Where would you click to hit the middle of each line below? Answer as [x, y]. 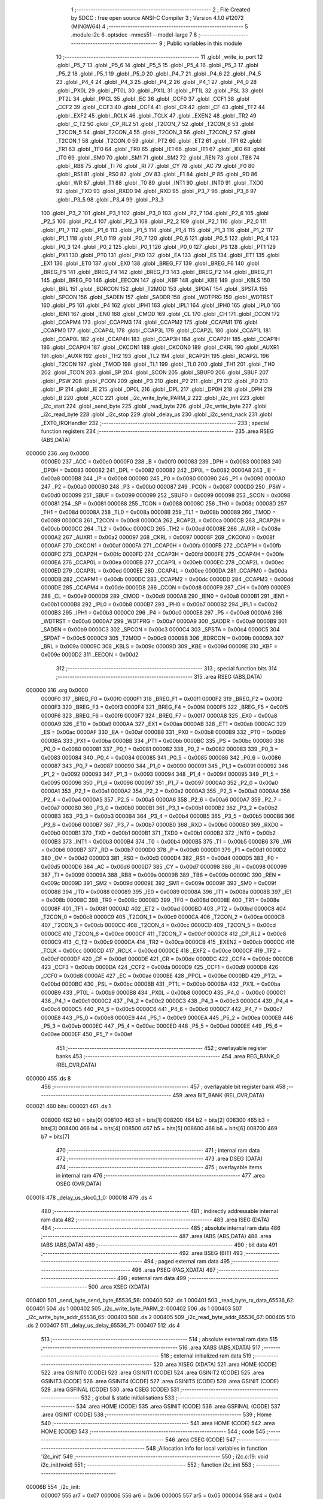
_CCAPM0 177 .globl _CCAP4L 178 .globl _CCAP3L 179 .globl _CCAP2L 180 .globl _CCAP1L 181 [156, 330]
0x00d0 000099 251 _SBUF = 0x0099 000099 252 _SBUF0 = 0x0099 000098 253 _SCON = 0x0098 [166, 495]
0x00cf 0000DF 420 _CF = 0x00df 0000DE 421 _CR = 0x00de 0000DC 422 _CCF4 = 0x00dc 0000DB [167, 959]
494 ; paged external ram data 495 [187, 1262]
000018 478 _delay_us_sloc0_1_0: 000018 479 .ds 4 [89, 1197]
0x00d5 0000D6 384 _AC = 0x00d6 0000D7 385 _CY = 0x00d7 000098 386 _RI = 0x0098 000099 [164, 866]
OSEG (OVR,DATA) [79, 1184]
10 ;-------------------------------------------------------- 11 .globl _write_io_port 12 [159, 56]
